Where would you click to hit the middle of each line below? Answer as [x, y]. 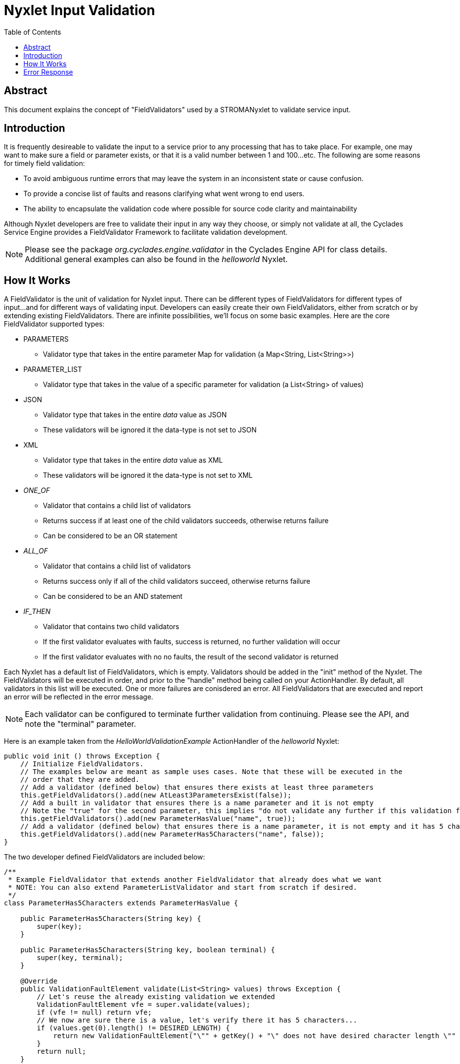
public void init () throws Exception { [82, 756]
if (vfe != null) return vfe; [94, 1013]
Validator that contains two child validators [111, 627]
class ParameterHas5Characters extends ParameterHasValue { [121, 903]
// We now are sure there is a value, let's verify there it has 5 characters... [197, 1020]
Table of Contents [33, 32]
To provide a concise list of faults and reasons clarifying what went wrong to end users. [164, 194]
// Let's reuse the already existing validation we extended [156, 997]
